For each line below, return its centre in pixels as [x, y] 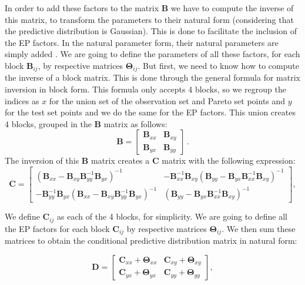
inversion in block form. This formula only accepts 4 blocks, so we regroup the [145, 89]
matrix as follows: [135, 123]
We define [22, 216]
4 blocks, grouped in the [48, 123]
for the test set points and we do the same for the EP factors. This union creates [150, 112]
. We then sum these [259, 228]
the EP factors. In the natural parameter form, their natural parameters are [142, 42]
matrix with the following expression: [229, 160]
